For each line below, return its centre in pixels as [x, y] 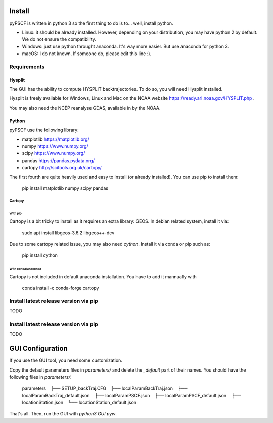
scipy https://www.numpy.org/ [54, 153]
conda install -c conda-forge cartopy [60, 288]
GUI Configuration [38, 349]
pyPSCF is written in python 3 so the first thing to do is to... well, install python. [92, 23]
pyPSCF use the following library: [44, 130]
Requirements [27, 67]
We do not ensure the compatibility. [59, 39]
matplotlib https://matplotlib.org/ [56, 139]
